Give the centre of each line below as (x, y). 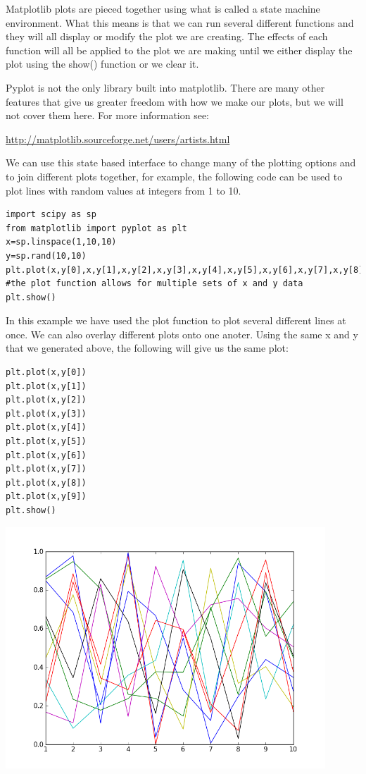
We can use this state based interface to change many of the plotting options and (181, 162)
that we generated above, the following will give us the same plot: (147, 348)
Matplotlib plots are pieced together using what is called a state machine (163, 8)
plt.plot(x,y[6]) (46, 455)
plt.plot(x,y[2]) (46, 400)
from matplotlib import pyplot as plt (96, 228)
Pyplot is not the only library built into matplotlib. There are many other (165, 87)
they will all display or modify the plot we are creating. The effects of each (167, 36)
